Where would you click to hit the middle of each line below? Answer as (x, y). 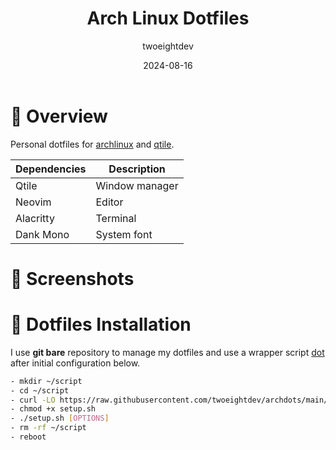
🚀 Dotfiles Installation (101, 324)
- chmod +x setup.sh (53, 409)
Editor (109, 202)
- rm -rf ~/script (48, 428)
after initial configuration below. (75, 363)
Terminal (116, 218)
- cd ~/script (40, 390)
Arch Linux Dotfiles (168, 18)
